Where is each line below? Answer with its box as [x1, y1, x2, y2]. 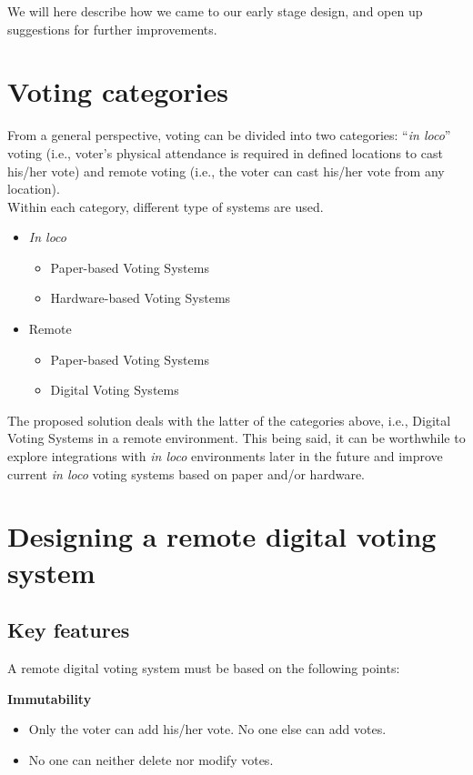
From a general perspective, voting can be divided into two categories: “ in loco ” [7, 126, 451, 145]
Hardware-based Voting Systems [50, 288, 231, 307]
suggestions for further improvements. [7, 19, 217, 38]
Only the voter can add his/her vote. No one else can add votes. [28, 720, 387, 739]
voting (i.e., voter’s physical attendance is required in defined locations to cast [7, 143, 443, 162]
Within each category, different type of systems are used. [7, 196, 324, 216]
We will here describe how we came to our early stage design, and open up [7, 2, 423, 20]
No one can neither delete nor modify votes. [28, 750, 274, 769]
